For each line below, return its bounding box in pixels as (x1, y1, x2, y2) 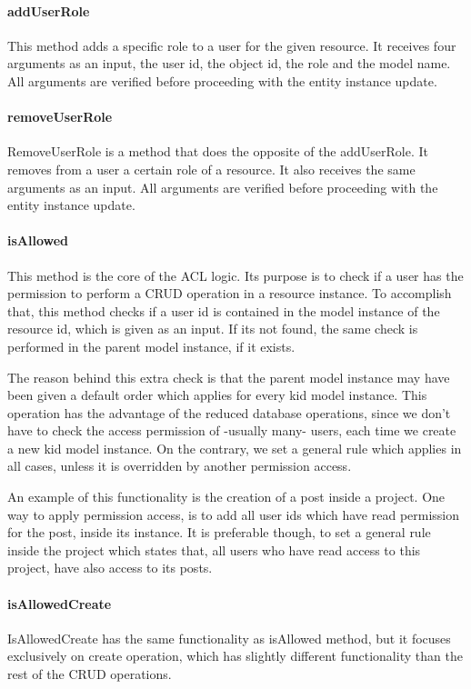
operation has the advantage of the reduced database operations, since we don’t (7, 403, 451, 422)
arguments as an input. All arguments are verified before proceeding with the (7, 177, 438, 196)
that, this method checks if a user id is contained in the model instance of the (7, 301, 440, 320)
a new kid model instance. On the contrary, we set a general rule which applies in (7, 438, 462, 457)
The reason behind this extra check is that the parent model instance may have (7, 367, 450, 386)
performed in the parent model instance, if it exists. (7, 336, 296, 355)
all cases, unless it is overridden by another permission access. (7, 456, 352, 475)
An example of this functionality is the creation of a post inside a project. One (7, 487, 446, 506)
